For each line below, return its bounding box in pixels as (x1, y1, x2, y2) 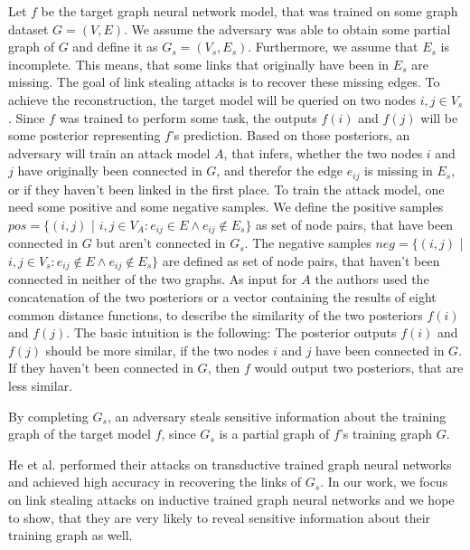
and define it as (72, 37, 158, 56)
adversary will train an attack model (8, 143, 211, 162)
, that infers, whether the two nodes (223, 143, 423, 162)
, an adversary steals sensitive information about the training (107, 406, 446, 425)
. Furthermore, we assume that (248, 37, 418, 56)
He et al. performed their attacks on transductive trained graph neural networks (8, 454, 452, 473)
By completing (8, 406, 89, 425)
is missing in (364, 161, 433, 180)
